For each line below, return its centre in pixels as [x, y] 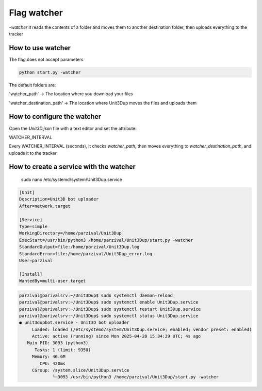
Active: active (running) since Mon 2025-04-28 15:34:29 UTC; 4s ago [116, 336]
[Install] [31, 274]
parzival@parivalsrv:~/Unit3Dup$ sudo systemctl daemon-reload [96, 295]
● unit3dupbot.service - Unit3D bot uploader [74, 323]
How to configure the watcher [55, 117]
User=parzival [36, 260]
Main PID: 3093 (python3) [58, 343]
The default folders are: [33, 85]
